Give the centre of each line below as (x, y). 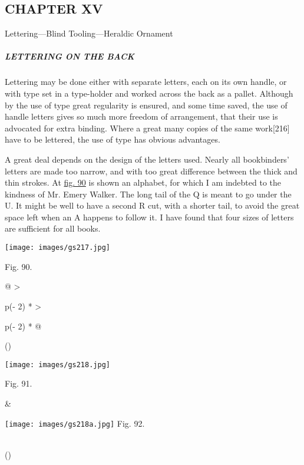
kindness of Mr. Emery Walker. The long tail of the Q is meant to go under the (148, 194)
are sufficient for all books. (53, 228)
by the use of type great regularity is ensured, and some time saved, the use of (146, 105)
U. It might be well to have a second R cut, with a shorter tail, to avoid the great (152, 205)
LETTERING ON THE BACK (70, 56)
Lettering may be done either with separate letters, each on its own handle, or (146, 82)
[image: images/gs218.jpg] (57, 365)
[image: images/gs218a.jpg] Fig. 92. (75, 423)
